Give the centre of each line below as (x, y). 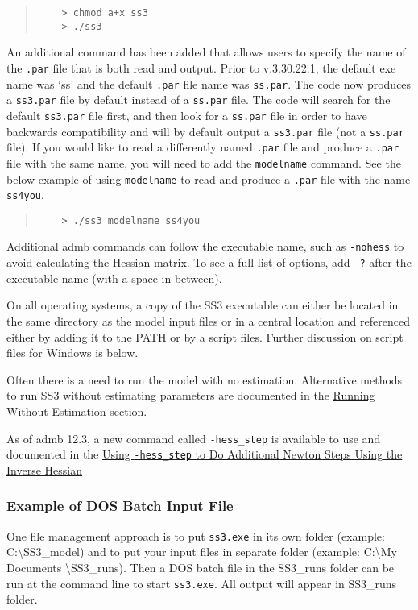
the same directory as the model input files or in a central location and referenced (208, 320)
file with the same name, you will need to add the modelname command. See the (204, 162)
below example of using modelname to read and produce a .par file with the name (209, 178)
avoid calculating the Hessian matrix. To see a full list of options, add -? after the (209, 262)
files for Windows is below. (72, 353)
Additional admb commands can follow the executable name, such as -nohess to (205, 246)
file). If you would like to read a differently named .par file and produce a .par (203, 147)
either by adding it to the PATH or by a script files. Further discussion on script (205, 336)
